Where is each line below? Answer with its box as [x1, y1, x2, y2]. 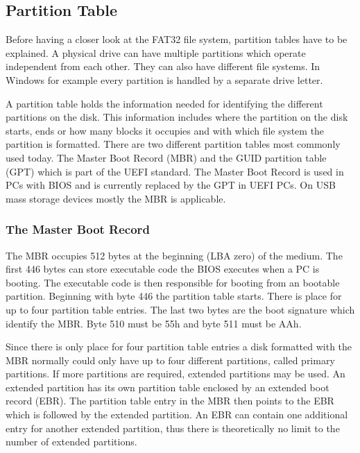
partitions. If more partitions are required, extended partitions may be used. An [6, 366, 345, 381]
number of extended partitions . [6, 434, 137, 449]
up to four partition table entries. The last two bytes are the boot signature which [6, 302, 355, 316]
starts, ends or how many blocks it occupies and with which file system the [6, 123, 325, 137]
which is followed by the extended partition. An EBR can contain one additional [6, 407, 348, 422]
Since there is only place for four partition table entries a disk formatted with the [6, 339, 352, 354]
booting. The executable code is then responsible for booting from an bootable [6, 275, 340, 289]
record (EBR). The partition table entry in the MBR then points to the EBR [6, 393, 334, 408]
